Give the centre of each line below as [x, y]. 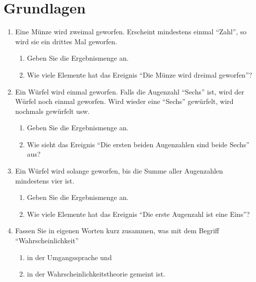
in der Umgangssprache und [69, 257]
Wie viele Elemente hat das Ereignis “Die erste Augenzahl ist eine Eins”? [138, 214]
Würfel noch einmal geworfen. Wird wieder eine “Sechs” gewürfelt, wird [124, 101]
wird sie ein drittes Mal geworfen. [66, 41]
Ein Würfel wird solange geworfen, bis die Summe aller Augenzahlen [119, 171]
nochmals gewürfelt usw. [52, 111]
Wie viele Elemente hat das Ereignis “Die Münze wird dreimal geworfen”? [140, 74]
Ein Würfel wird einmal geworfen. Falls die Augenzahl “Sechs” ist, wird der [130, 91]
